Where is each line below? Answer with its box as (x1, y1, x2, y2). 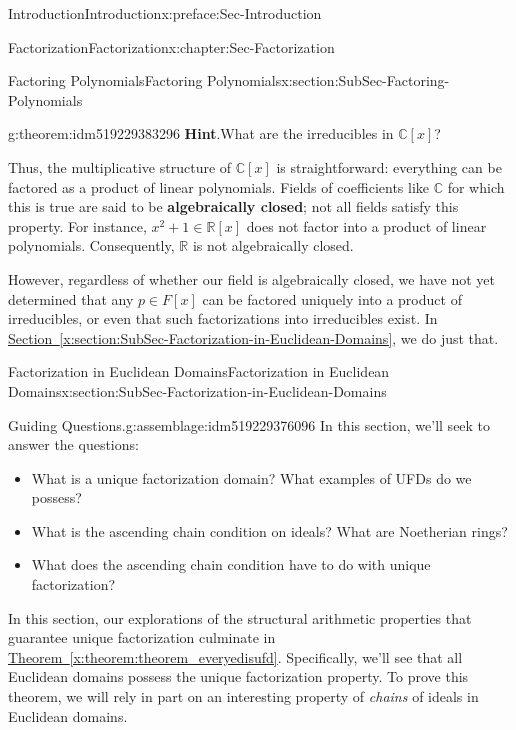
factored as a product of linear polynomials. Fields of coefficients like (8, 176, 430, 197)
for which (447, 176, 505, 197)
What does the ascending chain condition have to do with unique (31, 554, 431, 575)
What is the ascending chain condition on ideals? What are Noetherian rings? (31, 520, 508, 541)
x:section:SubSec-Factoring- (281, 70, 450, 91)
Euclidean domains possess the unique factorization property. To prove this (8, 666, 469, 687)
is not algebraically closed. (192, 235, 354, 256)
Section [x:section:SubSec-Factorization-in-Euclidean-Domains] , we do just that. (8, 327, 499, 348)
